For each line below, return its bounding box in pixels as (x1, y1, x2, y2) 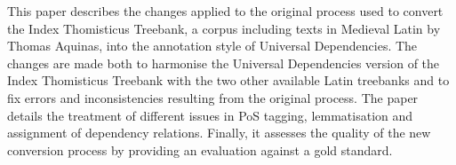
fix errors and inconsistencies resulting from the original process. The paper (7, 88, 419, 106)
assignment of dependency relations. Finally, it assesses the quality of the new (7, 123, 431, 142)
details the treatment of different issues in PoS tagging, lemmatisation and (7, 106, 413, 124)
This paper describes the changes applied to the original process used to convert (7, 2, 444, 20)
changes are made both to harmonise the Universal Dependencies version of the (7, 53, 440, 72)
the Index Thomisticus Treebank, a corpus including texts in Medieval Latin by (7, 19, 441, 37)
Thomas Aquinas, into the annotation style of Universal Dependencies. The (7, 36, 418, 55)
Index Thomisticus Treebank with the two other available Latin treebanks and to (7, 71, 450, 90)
